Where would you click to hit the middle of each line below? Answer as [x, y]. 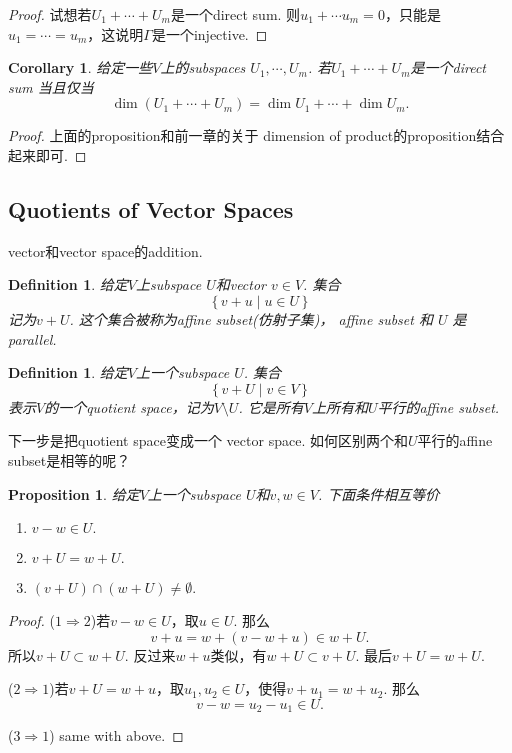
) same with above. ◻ [116, 735]
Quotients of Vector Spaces [151, 208]
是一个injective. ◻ [209, 33]
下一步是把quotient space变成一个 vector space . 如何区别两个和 [208, 440]
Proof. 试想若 [50, 14]
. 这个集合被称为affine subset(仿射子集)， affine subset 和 [251, 318]
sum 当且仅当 [51, 86]
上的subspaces [203, 67]
